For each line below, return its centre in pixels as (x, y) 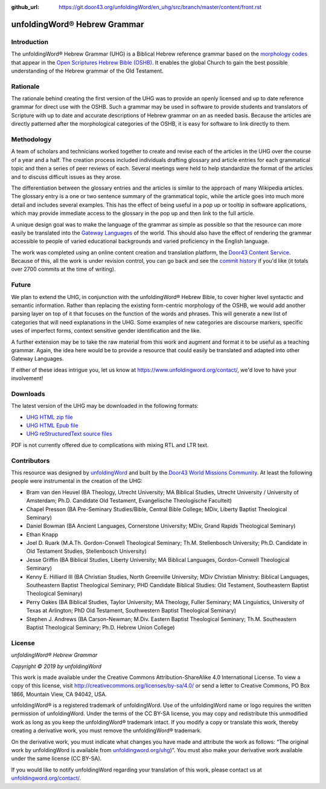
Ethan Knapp (42, 534)
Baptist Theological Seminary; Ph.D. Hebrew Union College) (101, 627)
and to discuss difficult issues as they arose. (66, 177)
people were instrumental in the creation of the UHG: (77, 481)
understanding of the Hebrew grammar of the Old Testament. (88, 71)
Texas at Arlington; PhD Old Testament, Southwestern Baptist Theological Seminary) (131, 611)
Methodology (31, 140)
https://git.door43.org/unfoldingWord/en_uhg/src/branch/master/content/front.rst (160, 7)
